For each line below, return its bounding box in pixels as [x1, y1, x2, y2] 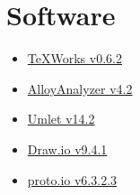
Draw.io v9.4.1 [27, 139, 108, 158]
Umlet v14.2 [27, 109, 95, 128]
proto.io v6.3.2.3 [27, 170, 118, 189]
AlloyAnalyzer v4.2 [27, 79, 133, 97]
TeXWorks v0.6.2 [27, 49, 122, 68]
